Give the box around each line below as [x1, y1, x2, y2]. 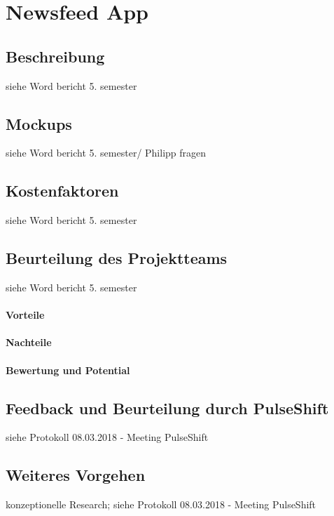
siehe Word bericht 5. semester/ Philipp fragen [6, 145, 207, 160]
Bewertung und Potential [6, 362, 130, 377]
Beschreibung [6, 45, 105, 67]
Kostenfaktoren [6, 180, 119, 201]
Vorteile [6, 307, 45, 322]
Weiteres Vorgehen [6, 464, 146, 486]
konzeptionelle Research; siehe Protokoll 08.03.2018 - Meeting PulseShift [6, 497, 316, 512]
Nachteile [6, 335, 52, 350]
